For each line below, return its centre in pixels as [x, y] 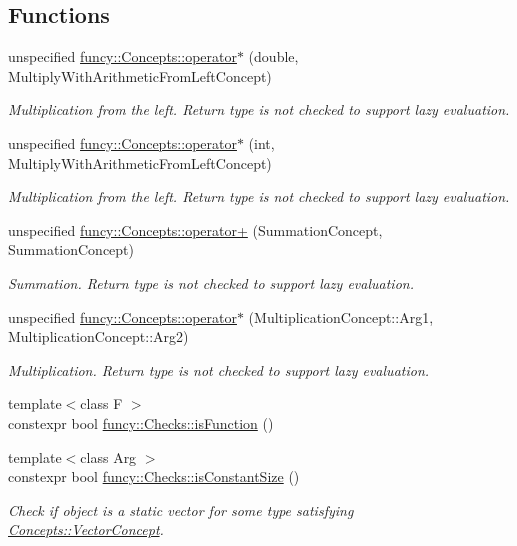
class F [101, 403]
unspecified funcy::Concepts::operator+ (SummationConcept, [195, 229]
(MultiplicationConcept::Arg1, [341, 316]
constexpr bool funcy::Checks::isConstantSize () [154, 476]
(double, [273, 56]
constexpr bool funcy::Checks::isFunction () [141, 422]
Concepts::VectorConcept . [86, 529]
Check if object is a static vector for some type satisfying [181, 509]
